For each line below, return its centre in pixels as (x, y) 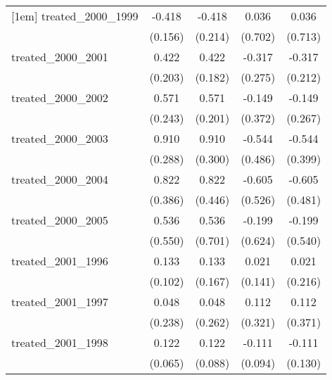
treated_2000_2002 (60, 97)
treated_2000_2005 (60, 220)
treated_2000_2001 (60, 57)
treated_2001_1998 (60, 342)
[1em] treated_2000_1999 (75, 16)
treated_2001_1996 (60, 261)
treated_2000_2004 (60, 179)
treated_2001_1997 (60, 302)
